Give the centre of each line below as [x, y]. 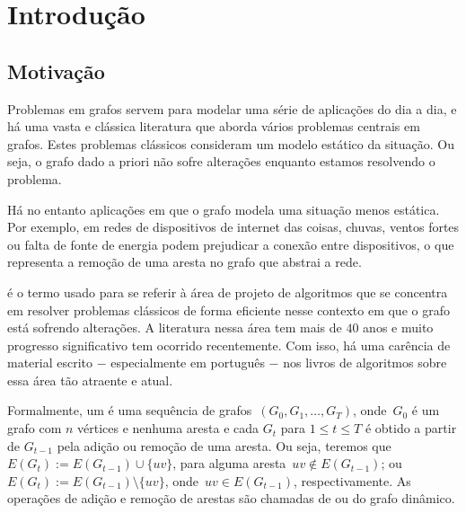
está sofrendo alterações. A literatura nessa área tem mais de [175, 327]
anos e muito [398, 327]
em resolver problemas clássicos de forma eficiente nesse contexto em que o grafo [229, 310]
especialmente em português [188, 363]
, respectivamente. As [352, 480]
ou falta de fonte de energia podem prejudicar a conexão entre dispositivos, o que [231, 244]
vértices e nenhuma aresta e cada [168, 428]
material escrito [50, 363]
